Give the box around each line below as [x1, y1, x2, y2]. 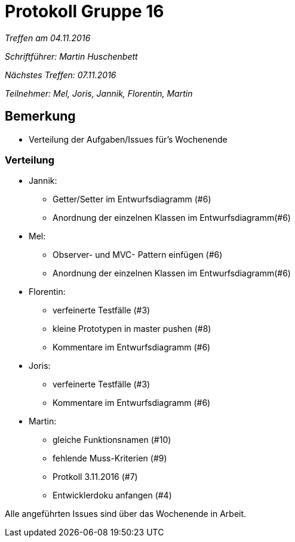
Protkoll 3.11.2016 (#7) [53, 472, 138, 482]
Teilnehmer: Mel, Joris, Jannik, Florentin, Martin [5, 88, 193, 98]
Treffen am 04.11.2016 [5, 32, 91, 43]
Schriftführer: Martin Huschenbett [5, 51, 138, 61]
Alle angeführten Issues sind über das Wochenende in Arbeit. [5, 509, 247, 519]
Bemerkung [5, 109, 76, 124]
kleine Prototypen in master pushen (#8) [53, 324, 211, 334]
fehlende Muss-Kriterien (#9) [53, 453, 167, 464]
